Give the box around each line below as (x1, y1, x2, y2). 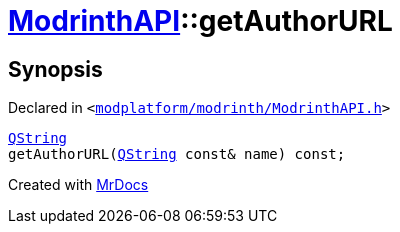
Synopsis (8, 56, 103, 82)
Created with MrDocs (8, 176, 149, 194)
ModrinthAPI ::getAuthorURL (8, 4, 393, 38)
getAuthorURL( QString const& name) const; (8, 146, 346, 163)
